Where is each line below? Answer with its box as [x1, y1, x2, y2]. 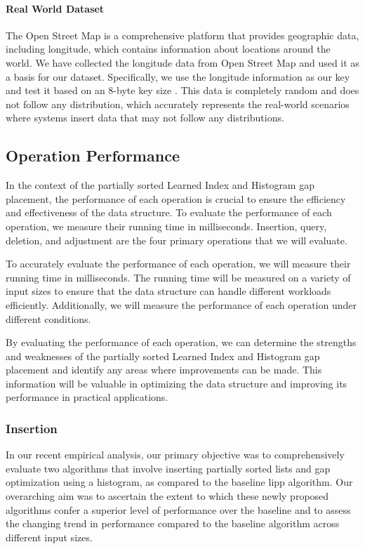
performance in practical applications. [6, 390, 168, 404]
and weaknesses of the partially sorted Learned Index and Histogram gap [6, 348, 320, 363]
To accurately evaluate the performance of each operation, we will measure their [6, 256, 351, 271]
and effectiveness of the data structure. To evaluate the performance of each [6, 205, 332, 220]
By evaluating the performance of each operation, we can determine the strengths [6, 335, 357, 350]
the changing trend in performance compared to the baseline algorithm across [6, 516, 340, 531]
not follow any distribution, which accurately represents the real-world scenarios [6, 96, 350, 111]
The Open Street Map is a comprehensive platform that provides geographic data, [6, 27, 359, 42]
